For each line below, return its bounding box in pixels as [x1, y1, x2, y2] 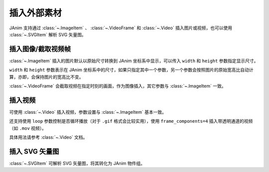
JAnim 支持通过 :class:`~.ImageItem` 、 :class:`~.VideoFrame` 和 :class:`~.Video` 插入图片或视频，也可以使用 [9, 25, 233, 31]
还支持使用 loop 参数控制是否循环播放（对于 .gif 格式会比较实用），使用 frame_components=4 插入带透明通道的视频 [9, 118, 253, 124]
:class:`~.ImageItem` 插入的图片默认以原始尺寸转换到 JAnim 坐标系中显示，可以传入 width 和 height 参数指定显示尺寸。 [9, 58, 259, 64]
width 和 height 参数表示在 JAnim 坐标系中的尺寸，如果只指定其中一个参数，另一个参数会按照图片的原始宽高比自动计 [9, 67, 254, 73]
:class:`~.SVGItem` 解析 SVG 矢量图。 [9, 31, 87, 37]
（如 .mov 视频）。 [9, 125, 47, 131]
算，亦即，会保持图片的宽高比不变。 [9, 74, 84, 80]
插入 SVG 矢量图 [9, 147, 59, 156]
